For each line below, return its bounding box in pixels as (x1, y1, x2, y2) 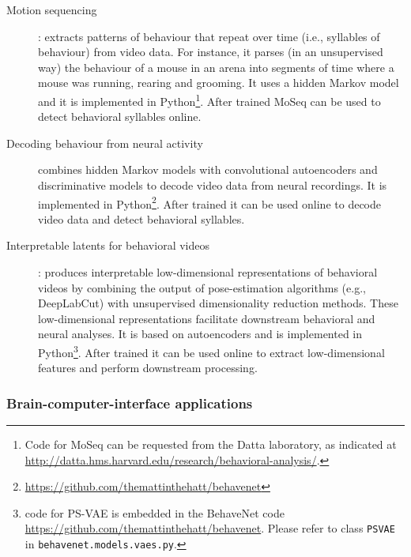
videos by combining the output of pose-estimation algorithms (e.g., (38, 279, 366, 295)
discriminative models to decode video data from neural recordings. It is (38, 177, 387, 193)
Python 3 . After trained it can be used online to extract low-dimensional (38, 342, 385, 360)
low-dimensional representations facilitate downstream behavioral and (38, 310, 375, 326)
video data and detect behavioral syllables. (38, 210, 245, 227)
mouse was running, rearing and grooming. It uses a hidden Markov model (38, 74, 399, 91)
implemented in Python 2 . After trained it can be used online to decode (38, 193, 381, 212)
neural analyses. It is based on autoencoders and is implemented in (38, 326, 363, 342)
